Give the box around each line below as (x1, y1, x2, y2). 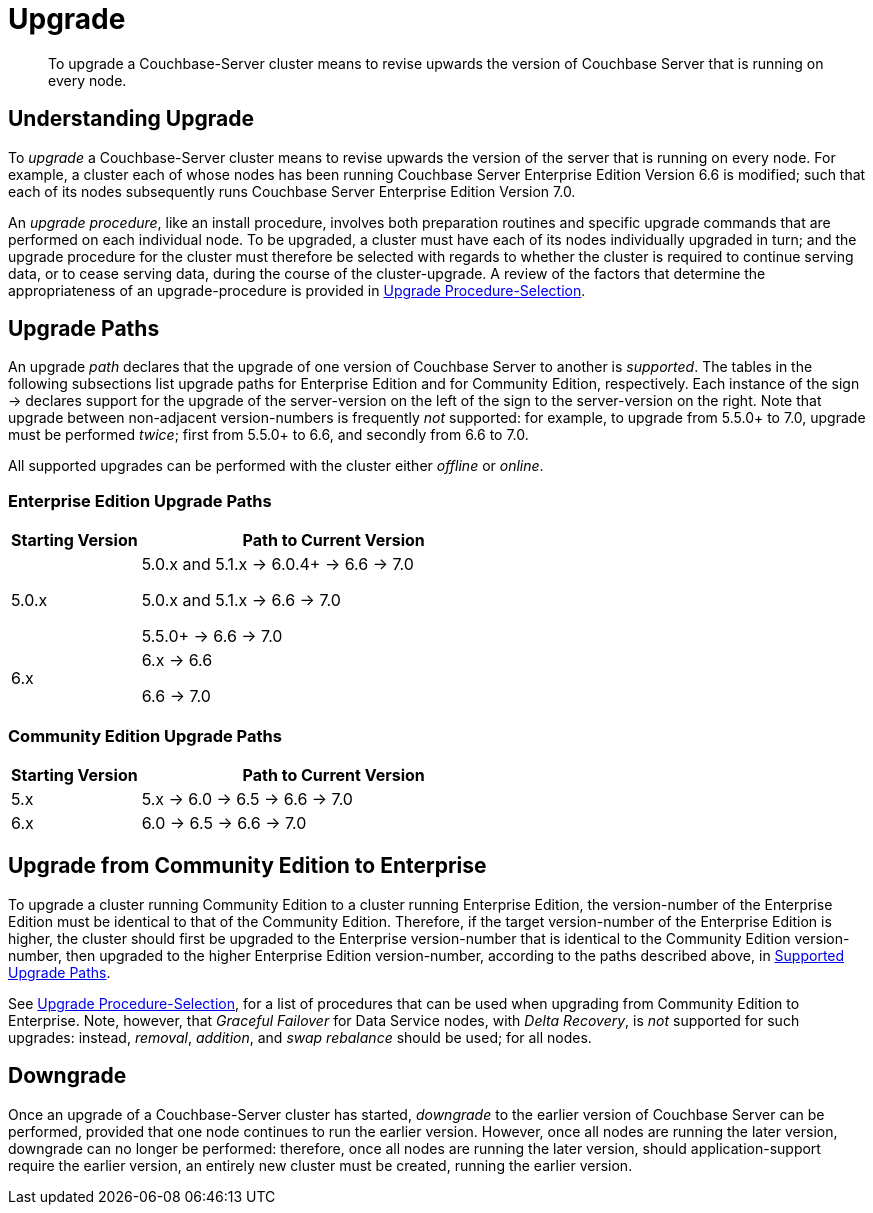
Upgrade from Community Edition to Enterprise (8, 853, 487, 879)
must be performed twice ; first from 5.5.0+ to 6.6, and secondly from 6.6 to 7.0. (8, 426, 529, 444)
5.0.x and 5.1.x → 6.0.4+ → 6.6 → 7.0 (141, 554, 414, 575)
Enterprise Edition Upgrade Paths (8, 490, 272, 511)
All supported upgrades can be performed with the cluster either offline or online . (8, 457, 544, 475)
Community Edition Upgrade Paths (8, 725, 282, 746)
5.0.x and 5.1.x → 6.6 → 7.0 (141, 590, 341, 611)
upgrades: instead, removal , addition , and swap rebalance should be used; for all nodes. (8, 1028, 592, 1046)
